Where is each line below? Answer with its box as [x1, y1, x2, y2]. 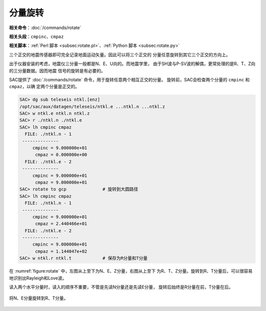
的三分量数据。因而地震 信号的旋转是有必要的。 [9, 68, 105, 73]
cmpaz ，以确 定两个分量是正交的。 [9, 84, 80, 90]
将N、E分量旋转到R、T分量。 [9, 295, 68, 301]
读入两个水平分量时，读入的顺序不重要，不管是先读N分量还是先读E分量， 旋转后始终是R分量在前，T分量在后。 [9, 284, 233, 290]
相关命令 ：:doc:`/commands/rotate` [9, 25, 81, 31]
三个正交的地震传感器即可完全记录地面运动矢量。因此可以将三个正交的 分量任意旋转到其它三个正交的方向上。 [9, 52, 231, 58]
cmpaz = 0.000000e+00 [35, 152, 87, 158]
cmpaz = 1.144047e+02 [35, 248, 87, 254]
